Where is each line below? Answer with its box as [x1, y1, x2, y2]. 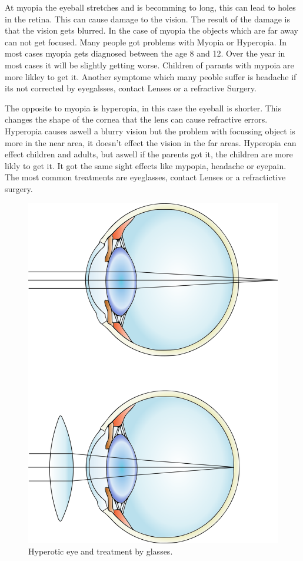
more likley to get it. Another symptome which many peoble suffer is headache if [5, 70, 297, 82]
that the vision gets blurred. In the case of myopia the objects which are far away [5, 24, 298, 37]
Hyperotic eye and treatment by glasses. [28, 545, 173, 557]
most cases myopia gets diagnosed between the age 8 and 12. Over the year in [5, 47, 285, 60]
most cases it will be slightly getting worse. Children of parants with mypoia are [5, 58, 294, 71]
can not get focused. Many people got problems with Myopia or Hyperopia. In [5, 35, 287, 48]
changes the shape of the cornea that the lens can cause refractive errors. [5, 113, 268, 126]
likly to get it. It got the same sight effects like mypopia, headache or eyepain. [5, 159, 287, 171]
